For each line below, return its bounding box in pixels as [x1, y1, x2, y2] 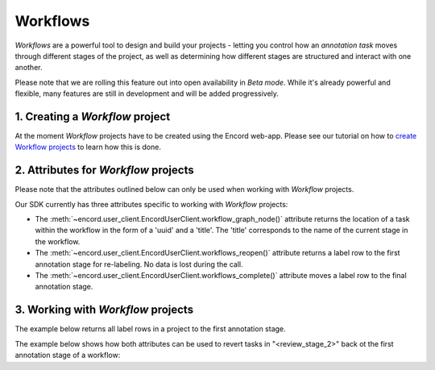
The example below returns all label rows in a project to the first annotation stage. [14, 324, 286, 334]
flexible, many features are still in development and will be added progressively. [14, 89, 280, 98]
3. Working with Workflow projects [14, 303, 193, 317]
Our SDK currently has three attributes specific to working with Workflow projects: [14, 199, 288, 209]
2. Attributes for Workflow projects [14, 164, 194, 177]
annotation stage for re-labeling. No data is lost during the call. [35, 259, 243, 269]
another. [14, 63, 43, 73]
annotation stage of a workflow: [14, 351, 121, 360]
